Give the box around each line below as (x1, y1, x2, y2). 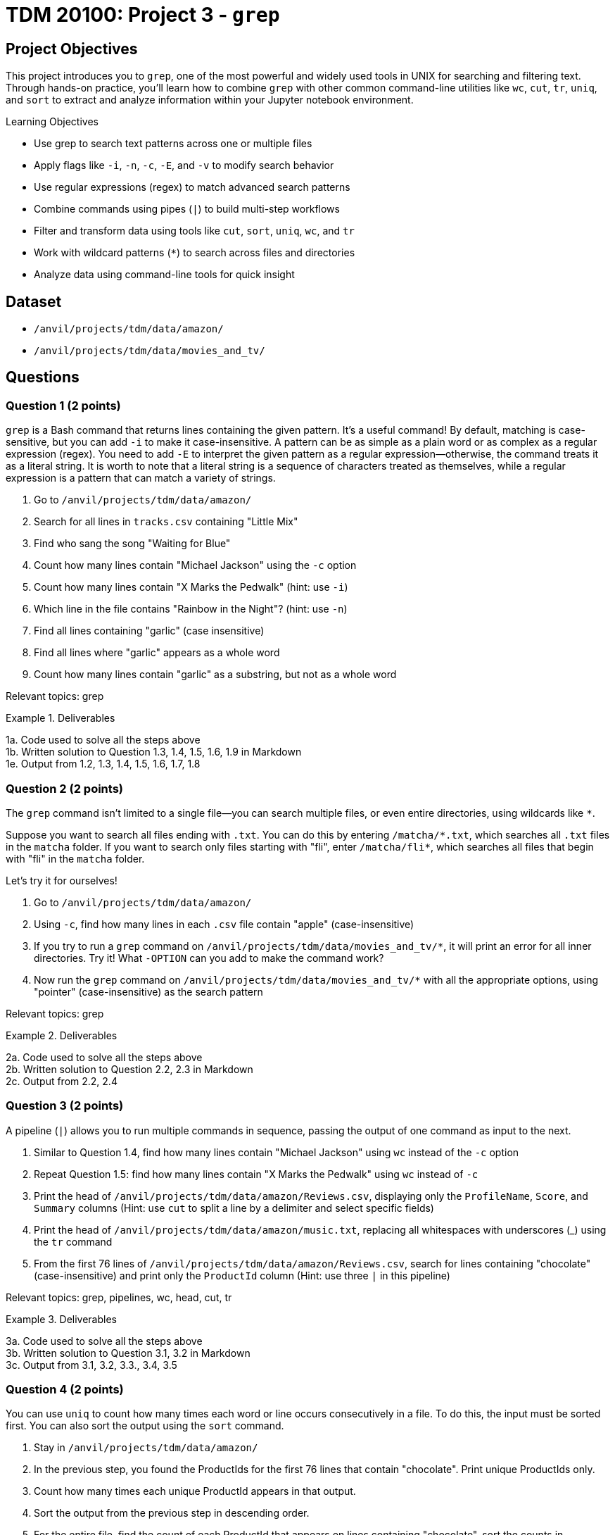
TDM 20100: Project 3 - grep (6, 3, 280, 27)
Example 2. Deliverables (6, 1029, 118, 1041)
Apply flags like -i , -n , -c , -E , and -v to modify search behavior (34, 159, 334, 172)
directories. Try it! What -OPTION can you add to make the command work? (34, 951, 384, 964)
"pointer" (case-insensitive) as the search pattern (34, 985, 263, 998)
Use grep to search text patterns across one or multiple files (34, 137, 312, 150)
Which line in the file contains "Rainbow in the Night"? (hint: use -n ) (34, 603, 348, 615)
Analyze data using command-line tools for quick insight (34, 268, 295, 281)
